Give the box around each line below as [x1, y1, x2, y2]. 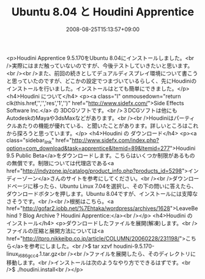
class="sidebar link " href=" [6, 136, 72, 145]
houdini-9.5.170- [113, 242, 155, 250]
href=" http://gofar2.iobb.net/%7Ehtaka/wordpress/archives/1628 [6, 204, 170, 212]
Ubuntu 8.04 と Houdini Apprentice [11, 5, 195, 19]
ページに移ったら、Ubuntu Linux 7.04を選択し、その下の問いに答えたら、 [11, 182, 197, 190]
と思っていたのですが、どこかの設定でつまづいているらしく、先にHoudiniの [6, 77, 197, 84]
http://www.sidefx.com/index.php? [72, 136, 159, 144]
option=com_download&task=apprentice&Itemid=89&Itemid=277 [6, 144, 170, 152]
